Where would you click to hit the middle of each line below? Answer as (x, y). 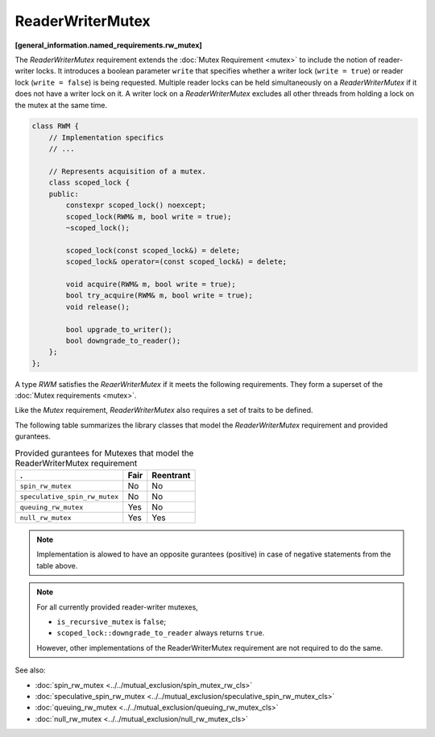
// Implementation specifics (106, 137)
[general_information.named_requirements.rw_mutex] (109, 45)
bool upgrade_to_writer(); (119, 329)
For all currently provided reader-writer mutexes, (118, 607)
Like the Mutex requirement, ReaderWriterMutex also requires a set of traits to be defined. (164, 410)
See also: (30, 670)
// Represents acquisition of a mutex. (128, 172)
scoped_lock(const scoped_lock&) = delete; (153, 250)
